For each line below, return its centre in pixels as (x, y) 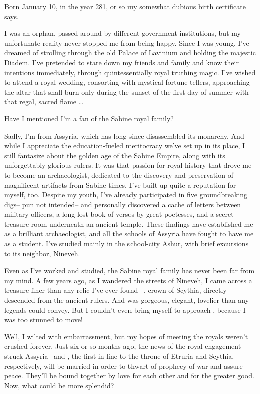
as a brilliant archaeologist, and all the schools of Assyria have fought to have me (129, 234)
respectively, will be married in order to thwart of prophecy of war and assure (123, 366)
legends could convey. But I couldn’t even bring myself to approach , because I (125, 309)
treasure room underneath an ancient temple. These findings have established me (129, 224)
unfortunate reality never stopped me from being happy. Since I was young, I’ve (127, 42)
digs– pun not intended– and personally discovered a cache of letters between (123, 204)
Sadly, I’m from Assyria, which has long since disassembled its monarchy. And (124, 135)
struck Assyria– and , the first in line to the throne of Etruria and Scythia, (119, 356)
